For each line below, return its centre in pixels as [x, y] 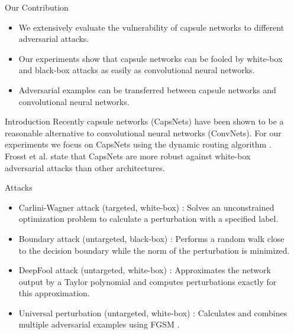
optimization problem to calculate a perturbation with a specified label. [148, 219]
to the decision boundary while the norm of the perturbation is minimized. [154, 250]
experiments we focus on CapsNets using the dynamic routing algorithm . [138, 144]
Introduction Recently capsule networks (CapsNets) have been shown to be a [144, 121]
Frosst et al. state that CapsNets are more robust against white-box [128, 155]
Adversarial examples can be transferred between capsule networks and [147, 89]
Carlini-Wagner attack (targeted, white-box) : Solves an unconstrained [146, 207]
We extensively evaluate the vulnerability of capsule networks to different [151, 27]
